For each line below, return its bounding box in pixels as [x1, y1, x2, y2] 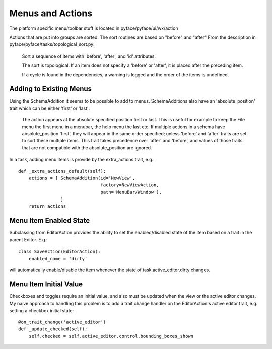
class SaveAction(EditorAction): [18, 248, 101, 255]
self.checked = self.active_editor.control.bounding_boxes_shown [28, 333, 194, 339]
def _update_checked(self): [18, 326, 88, 332]
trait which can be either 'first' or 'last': [9, 105, 90, 111]
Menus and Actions [9, 8, 93, 19]
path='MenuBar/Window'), [100, 189, 162, 195]
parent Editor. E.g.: [9, 236, 48, 242]
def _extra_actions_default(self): [18, 168, 106, 174]
